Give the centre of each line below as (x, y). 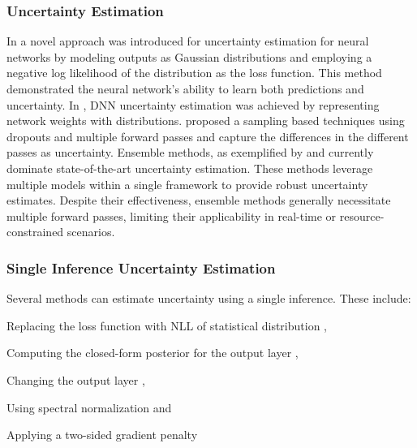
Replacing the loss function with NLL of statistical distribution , (167, 325)
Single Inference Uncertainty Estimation (141, 267)
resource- (362, 215)
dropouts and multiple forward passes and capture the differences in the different (208, 136)
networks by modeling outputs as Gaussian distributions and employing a (189, 56)
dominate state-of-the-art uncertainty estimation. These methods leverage (190, 168)
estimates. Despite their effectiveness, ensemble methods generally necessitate (199, 200)
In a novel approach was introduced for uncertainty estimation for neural (188, 41)
